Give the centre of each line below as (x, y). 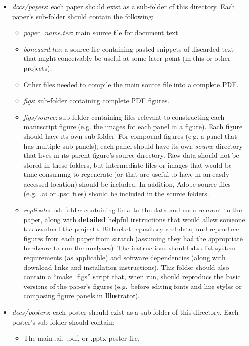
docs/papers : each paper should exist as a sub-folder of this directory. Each (124, 6)
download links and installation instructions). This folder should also (126, 267)
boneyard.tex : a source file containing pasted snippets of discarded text (129, 48)
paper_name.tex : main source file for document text (101, 32)
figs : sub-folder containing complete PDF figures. (96, 101)
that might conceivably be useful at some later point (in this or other (127, 58)
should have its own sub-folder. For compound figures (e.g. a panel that (130, 136)
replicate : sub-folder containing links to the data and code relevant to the (133, 210)
